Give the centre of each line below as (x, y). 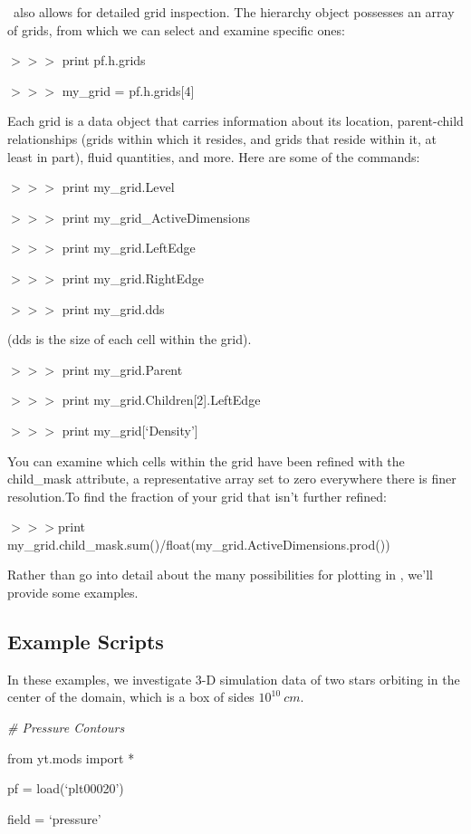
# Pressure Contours (66, 728)
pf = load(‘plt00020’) (66, 788)
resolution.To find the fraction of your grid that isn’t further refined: (197, 496)
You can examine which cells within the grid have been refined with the (206, 460)
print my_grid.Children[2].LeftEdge (161, 400)
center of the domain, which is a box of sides (131, 697)
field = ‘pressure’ (54, 818)
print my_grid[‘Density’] (130, 430)
